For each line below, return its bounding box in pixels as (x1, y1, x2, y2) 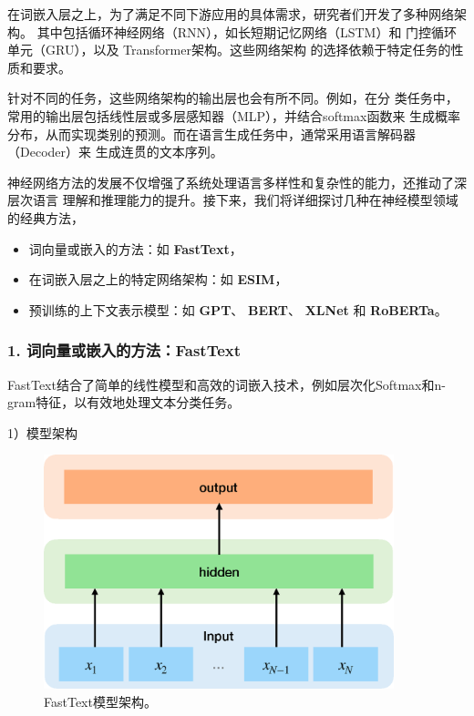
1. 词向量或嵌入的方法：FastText (7, 339, 242, 362)
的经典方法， (7, 208, 84, 227)
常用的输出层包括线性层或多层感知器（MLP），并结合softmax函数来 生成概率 (7, 106, 461, 125)
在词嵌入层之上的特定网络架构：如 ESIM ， (28, 270, 288, 289)
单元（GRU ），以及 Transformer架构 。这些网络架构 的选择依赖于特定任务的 (7, 40, 451, 59)
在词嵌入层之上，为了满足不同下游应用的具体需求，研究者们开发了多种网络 (7, 5, 454, 23)
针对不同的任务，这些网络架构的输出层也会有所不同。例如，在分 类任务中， (7, 88, 459, 107)
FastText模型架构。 (44, 691, 157, 711)
